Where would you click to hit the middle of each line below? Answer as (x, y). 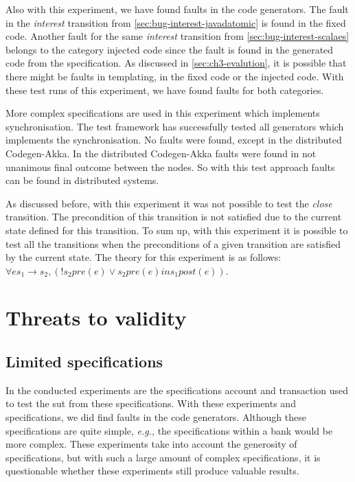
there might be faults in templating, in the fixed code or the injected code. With (175, 76)
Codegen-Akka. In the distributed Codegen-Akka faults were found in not (161, 153)
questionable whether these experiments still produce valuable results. (152, 471)
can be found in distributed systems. (82, 180)
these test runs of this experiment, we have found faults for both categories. (165, 90)
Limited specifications (84, 361)
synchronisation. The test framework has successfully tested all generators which (175, 126)
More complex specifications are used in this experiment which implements (163, 113)
